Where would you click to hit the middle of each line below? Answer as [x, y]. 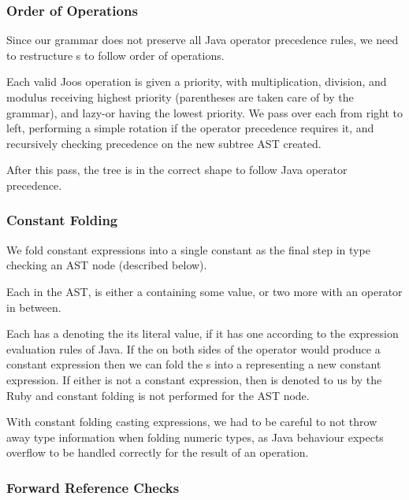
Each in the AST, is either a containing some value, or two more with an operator [204, 291]
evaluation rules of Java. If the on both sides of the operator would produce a [193, 348]
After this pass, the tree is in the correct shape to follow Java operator [177, 170]
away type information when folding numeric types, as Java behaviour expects [195, 437]
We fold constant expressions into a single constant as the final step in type [188, 249]
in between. [34, 307]
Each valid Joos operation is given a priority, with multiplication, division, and [197, 81]
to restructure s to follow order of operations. [115, 55]
